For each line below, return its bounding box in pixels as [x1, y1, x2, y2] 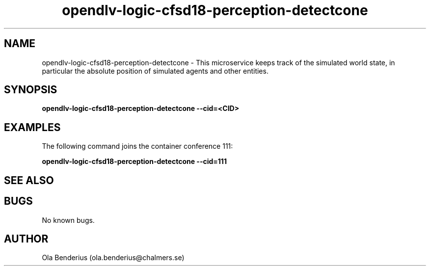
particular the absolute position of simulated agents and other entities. [42, 66, 269, 75]
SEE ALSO [4, 174, 54, 187]
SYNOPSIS [4, 83, 57, 96]
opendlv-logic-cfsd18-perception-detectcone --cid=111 [42, 157, 227, 166]
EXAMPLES [4, 121, 61, 134]
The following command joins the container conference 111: [42, 142, 233, 151]
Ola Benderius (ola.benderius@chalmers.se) [42, 253, 185, 262]
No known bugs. [42, 216, 95, 224]
